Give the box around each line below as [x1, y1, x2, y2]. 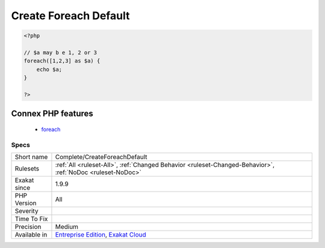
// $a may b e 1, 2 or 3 [23, 49, 97, 56]
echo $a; [36, 66, 63, 73]
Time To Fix [14, 215, 48, 223]
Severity [14, 207, 39, 216]
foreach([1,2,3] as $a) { [23, 58, 101, 64]
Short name [14, 153, 48, 162]
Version [14, 199, 37, 207]
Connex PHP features [11, 109, 93, 119]
